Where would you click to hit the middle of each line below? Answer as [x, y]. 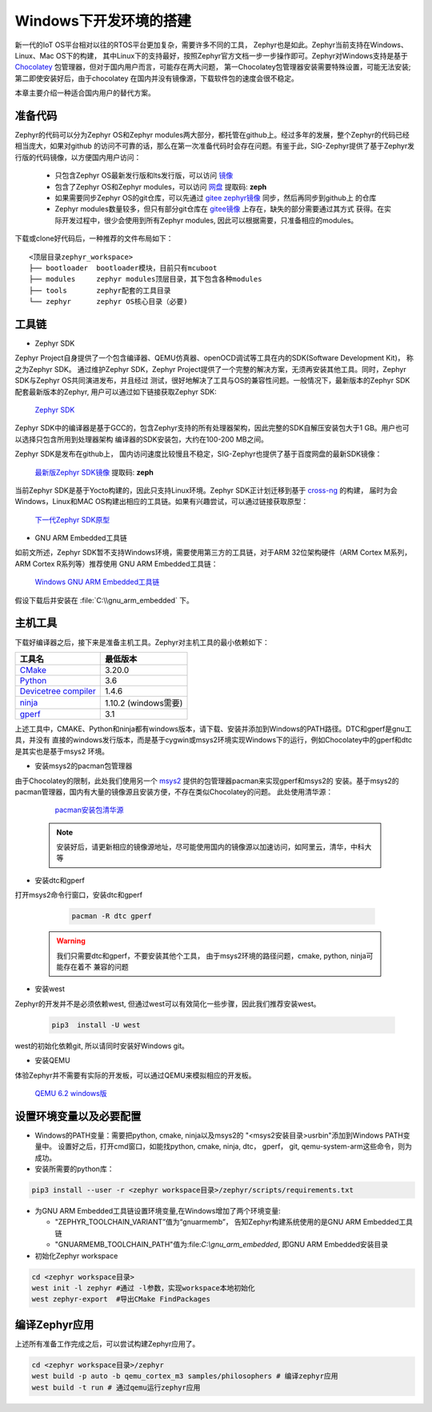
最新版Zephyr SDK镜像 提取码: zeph [94, 472]
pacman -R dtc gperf [112, 916]
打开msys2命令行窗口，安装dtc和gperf [79, 895]
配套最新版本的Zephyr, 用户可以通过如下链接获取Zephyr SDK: [116, 391]
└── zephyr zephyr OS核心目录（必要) [108, 302]
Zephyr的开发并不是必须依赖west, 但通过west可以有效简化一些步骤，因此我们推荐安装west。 [168, 1003]
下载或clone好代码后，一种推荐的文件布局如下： [94, 238]
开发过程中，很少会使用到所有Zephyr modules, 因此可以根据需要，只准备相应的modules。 [210, 220]
